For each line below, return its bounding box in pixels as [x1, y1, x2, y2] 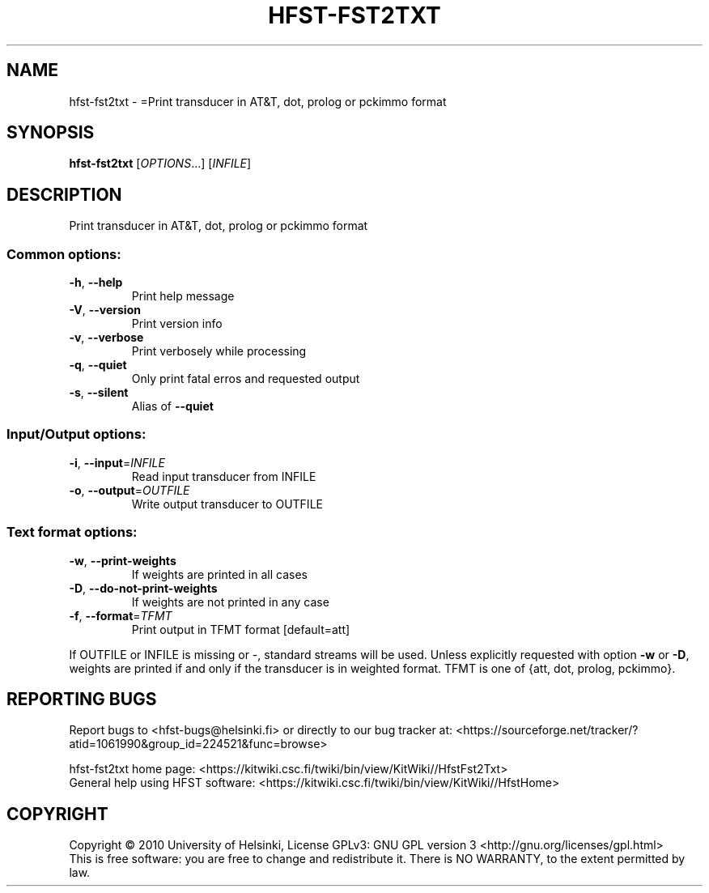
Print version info [131, 317, 223, 331]
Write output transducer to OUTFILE [131, 496, 323, 511]
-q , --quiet [69, 358, 127, 372]
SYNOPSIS [6, 122, 95, 143]
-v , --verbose [69, 330, 144, 345]
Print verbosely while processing [131, 344, 307, 359]
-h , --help [69, 275, 123, 290]
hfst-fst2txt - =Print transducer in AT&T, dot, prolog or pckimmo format [69, 94, 447, 108]
